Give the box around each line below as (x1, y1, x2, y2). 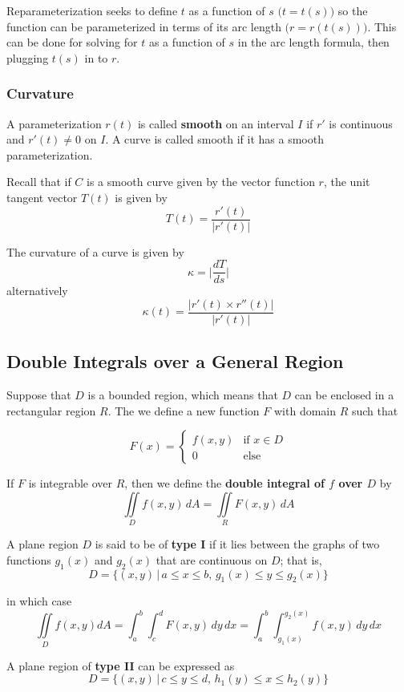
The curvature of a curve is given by (6, 243, 184, 260)
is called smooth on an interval (137, 115, 294, 132)
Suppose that (6, 386, 71, 403)
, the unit (323, 173, 370, 190)
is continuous (329, 115, 393, 132)
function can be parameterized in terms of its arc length (6, 18, 281, 34)
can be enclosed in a (294, 386, 394, 403)
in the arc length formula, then (237, 34, 390, 51)
